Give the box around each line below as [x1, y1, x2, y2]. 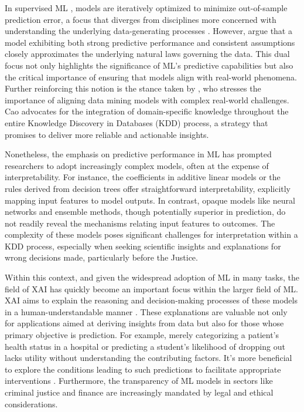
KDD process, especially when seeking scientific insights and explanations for [5, 239, 281, 252]
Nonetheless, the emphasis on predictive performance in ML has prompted [5, 148, 272, 160]
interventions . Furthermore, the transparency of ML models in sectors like [5, 374, 273, 387]
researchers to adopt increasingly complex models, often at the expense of [5, 159, 269, 171]
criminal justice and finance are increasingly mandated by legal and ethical [5, 386, 274, 398]
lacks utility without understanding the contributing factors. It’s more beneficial [5, 352, 292, 364]
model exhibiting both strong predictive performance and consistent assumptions [5, 36, 295, 48]
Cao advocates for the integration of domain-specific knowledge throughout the [5, 105, 289, 117]
